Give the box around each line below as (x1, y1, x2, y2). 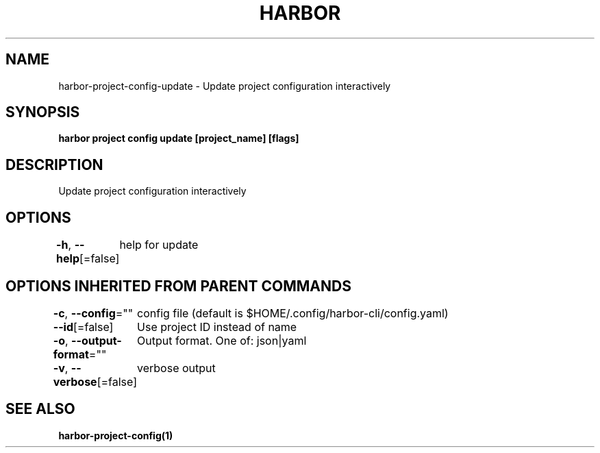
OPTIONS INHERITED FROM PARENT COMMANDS (5, 277, 351, 295)
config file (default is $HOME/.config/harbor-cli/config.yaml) (137, 306, 449, 320)
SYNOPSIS (5, 103, 80, 121)
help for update (119, 238, 199, 252)
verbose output (137, 360, 216, 375)
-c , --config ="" (53, 306, 134, 320)
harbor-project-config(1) (58, 429, 173, 441)
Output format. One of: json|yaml (137, 333, 307, 347)
